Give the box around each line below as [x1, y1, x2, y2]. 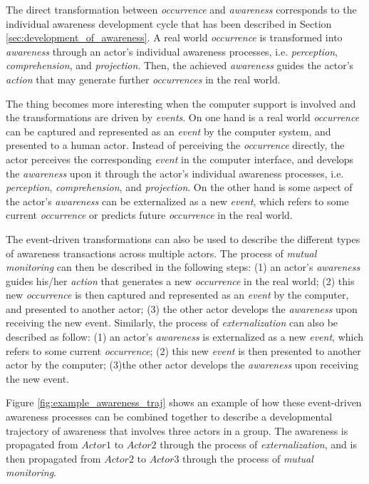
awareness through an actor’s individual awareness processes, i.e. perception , [6, 43, 338, 58]
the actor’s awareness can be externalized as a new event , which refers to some [6, 193, 349, 208]
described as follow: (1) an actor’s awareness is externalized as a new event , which [6, 329, 364, 344]
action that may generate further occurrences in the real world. [6, 71, 281, 86]
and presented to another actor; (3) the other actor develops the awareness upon [6, 301, 358, 316]
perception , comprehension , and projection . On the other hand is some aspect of [6, 180, 353, 195]
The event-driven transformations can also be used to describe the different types [6, 231, 360, 246]
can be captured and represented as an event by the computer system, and [6, 123, 331, 138]
